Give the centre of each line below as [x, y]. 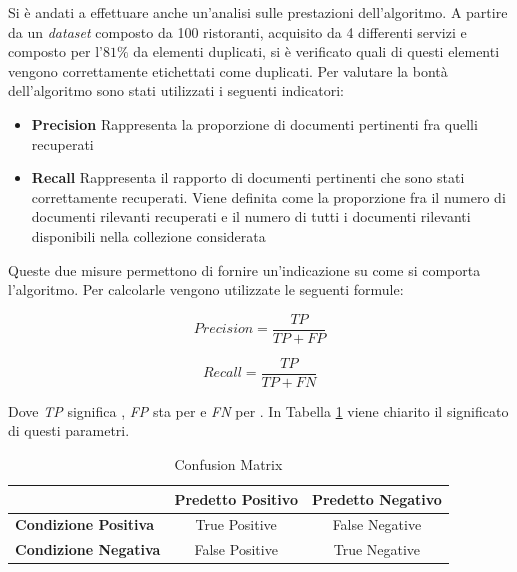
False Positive [236, 549]
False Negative [377, 524]
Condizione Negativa [88, 549]
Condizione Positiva [84, 524]
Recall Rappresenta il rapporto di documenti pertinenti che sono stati [248, 177]
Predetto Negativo [376, 498]
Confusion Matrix [228, 464]
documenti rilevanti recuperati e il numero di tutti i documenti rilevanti [251, 216]
